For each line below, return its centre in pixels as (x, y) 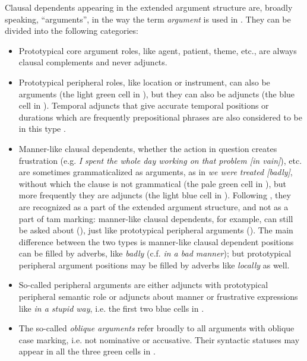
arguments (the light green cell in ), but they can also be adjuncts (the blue (157, 94)
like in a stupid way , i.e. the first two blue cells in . (111, 308)
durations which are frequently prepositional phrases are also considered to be (160, 117)
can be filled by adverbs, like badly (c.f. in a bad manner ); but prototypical (155, 253)
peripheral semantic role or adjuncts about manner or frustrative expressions (158, 297)
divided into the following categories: (72, 31)
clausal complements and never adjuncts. (93, 62)
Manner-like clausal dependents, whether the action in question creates (148, 148)
